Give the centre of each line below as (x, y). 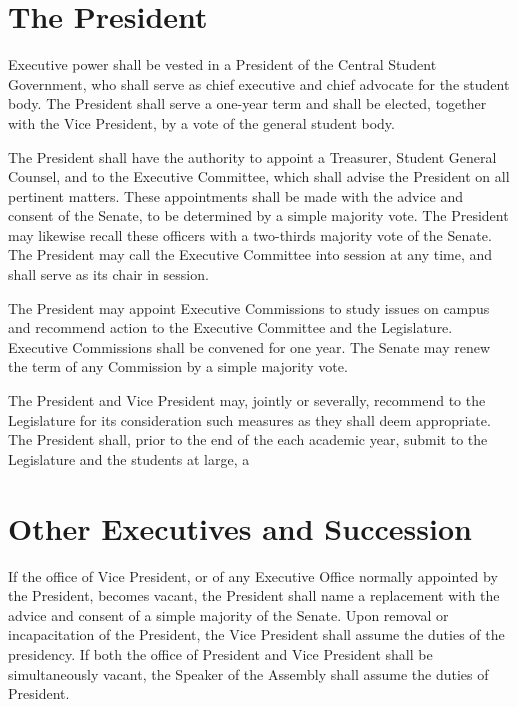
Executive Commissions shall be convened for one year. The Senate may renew (249, 346)
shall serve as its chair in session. (108, 274)
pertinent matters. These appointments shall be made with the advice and (235, 195)
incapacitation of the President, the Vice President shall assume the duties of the (256, 634)
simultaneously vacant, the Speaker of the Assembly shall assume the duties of (248, 673)
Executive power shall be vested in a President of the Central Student (222, 64)
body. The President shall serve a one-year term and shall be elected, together (247, 103)
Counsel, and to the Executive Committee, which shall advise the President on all (259, 176)
